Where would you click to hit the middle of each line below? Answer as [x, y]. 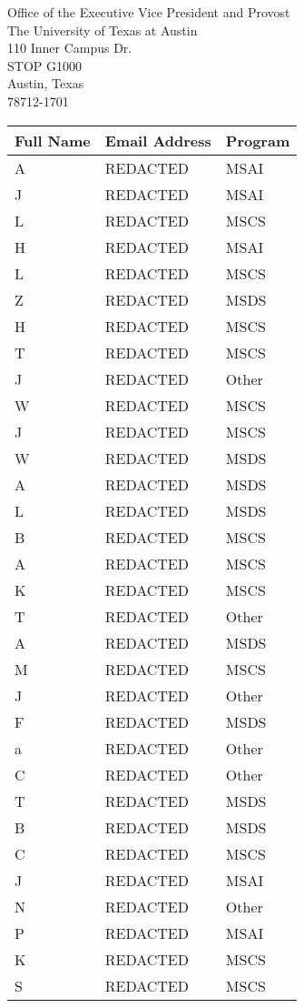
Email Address [158, 140]
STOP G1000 [44, 65]
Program [258, 140]
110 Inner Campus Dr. [70, 48]
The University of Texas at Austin [103, 30]
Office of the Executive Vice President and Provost [149, 12]
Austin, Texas [46, 83]
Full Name [53, 140]
